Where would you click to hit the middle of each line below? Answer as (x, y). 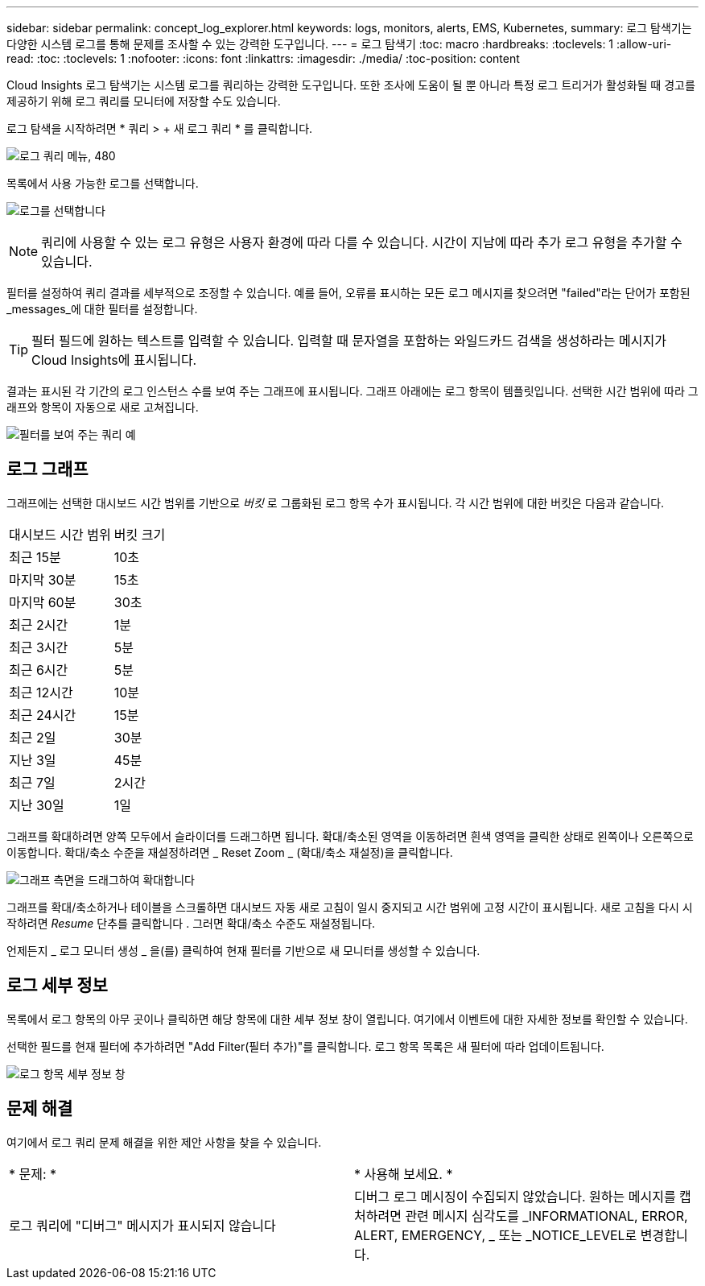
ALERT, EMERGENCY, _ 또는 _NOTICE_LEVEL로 (496, 1235)
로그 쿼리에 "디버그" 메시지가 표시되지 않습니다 (142, 1225)
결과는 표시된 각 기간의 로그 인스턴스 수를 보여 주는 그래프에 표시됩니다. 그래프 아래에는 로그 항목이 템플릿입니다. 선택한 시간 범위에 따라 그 (352, 391)
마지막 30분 (43, 579)
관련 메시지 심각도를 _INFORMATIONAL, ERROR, (546, 1216)
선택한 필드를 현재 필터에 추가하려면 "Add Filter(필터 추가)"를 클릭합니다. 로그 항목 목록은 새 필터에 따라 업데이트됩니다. (305, 1046)
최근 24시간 (43, 715)
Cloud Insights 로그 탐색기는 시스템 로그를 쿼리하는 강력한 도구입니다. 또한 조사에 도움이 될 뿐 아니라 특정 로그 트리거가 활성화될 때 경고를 (351, 85)
